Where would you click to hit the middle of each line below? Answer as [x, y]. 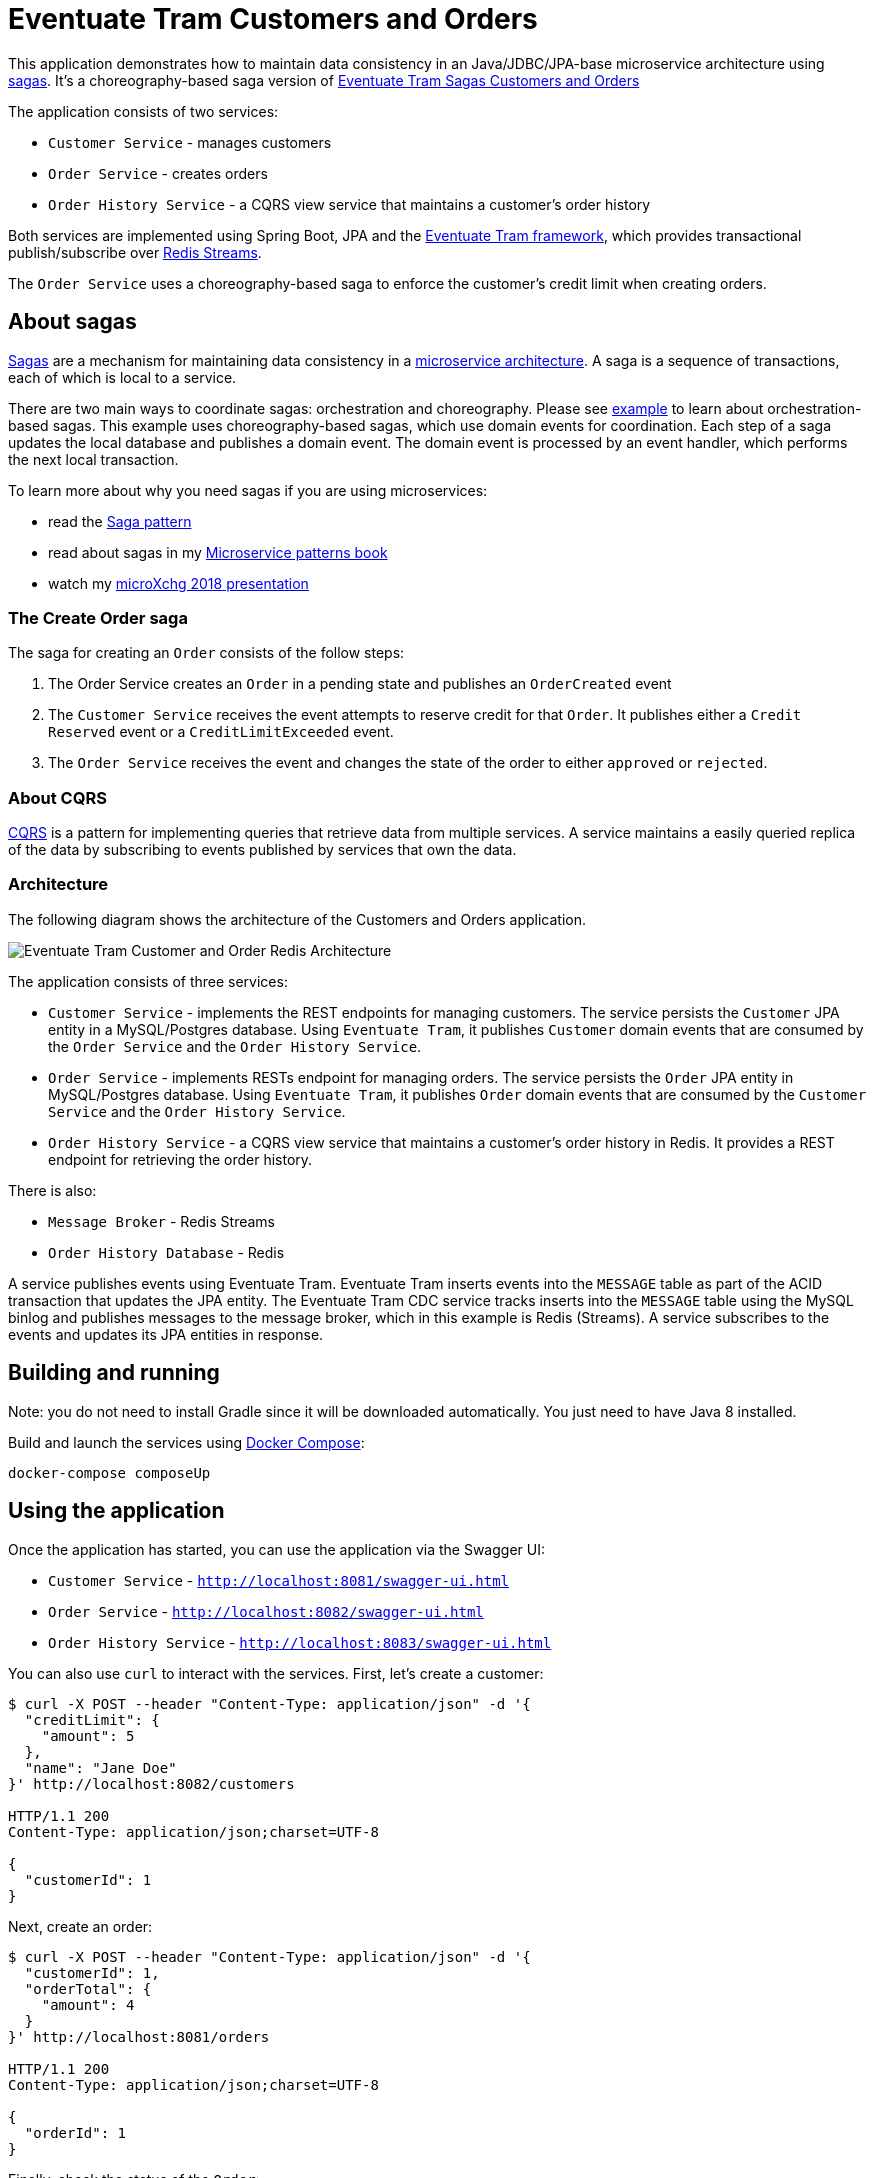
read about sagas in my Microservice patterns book [218, 552]
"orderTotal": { [88, 1988]
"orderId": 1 [75, 2132]
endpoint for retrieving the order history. [180, 1159]
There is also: [52, 1190]
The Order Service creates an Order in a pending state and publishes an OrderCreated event [360, 684]
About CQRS [57, 797]
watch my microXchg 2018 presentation [178, 583]
